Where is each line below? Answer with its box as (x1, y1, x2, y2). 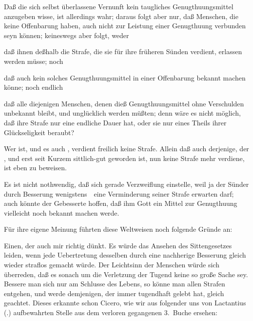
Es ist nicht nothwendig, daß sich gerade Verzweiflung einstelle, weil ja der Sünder (4, 179, 249, 189)
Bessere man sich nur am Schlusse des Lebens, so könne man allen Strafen (4, 279, 225, 289)
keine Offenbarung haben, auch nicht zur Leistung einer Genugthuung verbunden (4, 20, 246, 31)
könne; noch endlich (4, 82, 63, 92)
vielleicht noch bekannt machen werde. (4, 207, 119, 218)
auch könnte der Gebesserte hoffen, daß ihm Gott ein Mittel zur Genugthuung (4, 198, 237, 208)
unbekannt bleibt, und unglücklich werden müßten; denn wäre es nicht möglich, (4, 108, 241, 118)
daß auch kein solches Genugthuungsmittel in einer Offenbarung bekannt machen (4, 72, 246, 82)
